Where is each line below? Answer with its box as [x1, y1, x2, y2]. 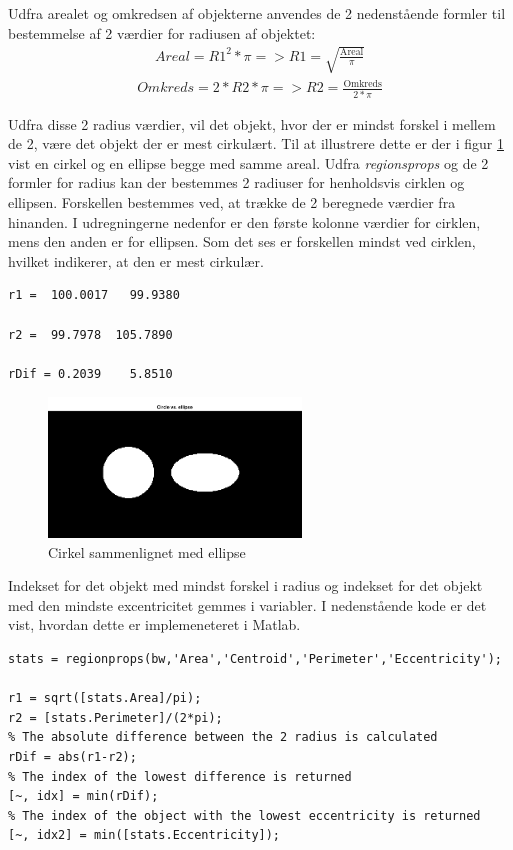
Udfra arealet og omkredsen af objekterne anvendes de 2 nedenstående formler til [8, 3, 506, 23]
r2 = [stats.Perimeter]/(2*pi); [8, 710, 223, 725]
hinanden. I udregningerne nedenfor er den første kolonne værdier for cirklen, [8, 211, 481, 232]
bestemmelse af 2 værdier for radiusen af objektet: [8, 22, 316, 43]
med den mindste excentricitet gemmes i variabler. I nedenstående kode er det [8, 594, 487, 615]
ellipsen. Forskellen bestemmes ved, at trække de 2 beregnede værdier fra [8, 192, 456, 212]
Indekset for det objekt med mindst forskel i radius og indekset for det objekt [8, 575, 483, 596]
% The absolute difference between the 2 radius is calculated [8, 730, 438, 745]
